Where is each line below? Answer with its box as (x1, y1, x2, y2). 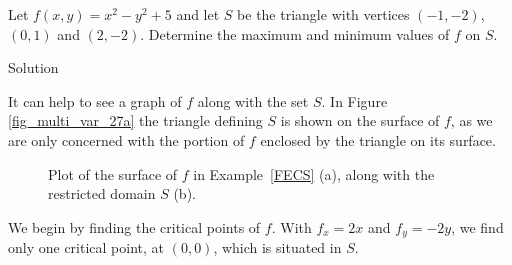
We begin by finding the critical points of (8, 216, 261, 237)
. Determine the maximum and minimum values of (140, 23, 450, 44)
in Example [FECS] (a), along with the (193, 163, 435, 184)
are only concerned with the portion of (8, 129, 245, 150)
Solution (8, 57, 59, 78)
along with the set (197, 90, 309, 111)
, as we (450, 110, 493, 131)
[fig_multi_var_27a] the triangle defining (8, 110, 263, 131)
